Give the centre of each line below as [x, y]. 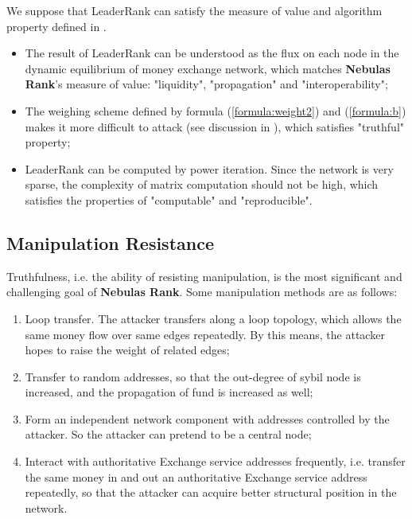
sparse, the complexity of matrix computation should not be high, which [202, 184]
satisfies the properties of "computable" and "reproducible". [169, 199]
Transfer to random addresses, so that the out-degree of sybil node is [193, 376]
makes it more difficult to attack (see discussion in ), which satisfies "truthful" [215, 126]
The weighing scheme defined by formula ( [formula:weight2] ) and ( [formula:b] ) [216, 110]
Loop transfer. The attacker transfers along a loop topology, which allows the [213, 318]
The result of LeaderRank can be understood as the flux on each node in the [212, 53]
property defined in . [56, 26]
